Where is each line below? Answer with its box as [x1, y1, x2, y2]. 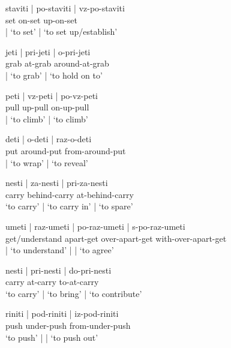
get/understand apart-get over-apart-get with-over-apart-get [5, 232, 227, 244]
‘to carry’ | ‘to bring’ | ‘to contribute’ [5, 287, 142, 299]
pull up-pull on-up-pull [5, 101, 89, 113]
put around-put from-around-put [5, 144, 126, 157]
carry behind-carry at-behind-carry [5, 188, 134, 200]
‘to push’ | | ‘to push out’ [5, 331, 98, 343]
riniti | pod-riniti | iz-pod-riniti [5, 307, 119, 320]
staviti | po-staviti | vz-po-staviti [5, 2, 125, 14]
